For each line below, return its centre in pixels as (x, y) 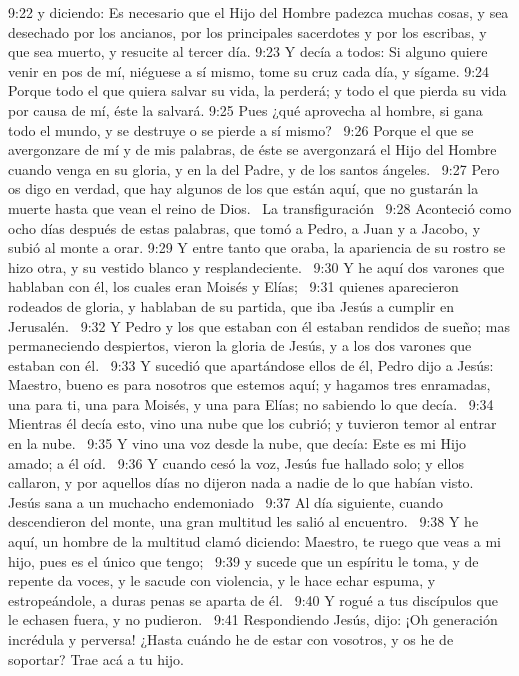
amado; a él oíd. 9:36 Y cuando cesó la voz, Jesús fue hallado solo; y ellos (236, 462)
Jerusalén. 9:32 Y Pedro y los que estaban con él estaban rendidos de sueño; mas (259, 325)
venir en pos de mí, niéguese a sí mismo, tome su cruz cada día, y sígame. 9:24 (249, 70)
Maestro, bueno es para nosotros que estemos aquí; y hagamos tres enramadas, (249, 384)
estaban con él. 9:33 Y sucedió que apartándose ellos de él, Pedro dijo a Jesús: (251, 364)
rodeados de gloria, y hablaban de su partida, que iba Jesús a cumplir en (231, 305)
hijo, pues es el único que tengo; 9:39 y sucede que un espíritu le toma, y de (243, 560)
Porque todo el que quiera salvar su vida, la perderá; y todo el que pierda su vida (257, 90)
